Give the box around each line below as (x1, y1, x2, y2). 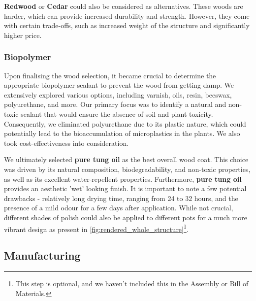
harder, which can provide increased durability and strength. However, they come (4, 10, 250, 21)
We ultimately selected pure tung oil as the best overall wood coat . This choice (4, 154, 249, 165)
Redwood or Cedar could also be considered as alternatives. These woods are (4, 1, 243, 11)
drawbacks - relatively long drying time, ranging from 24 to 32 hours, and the (4, 193, 238, 203)
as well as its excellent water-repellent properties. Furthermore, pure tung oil (4, 173, 242, 184)
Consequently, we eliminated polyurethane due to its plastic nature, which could (4, 118, 246, 129)
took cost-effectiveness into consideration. (4, 137, 129, 148)
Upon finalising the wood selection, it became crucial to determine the (4, 70, 216, 80)
